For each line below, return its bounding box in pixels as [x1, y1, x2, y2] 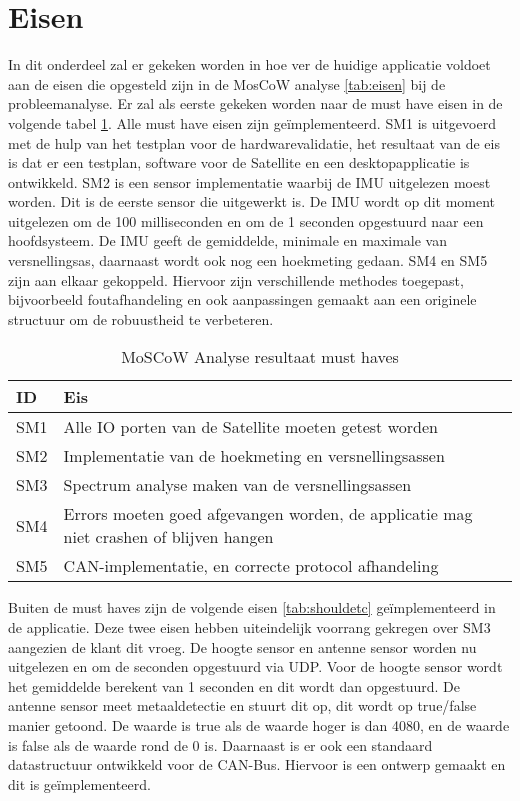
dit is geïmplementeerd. [8, 773, 151, 794]
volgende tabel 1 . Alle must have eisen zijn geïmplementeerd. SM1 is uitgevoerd [8, 112, 496, 133]
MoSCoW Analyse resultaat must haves [121, 345, 399, 369]
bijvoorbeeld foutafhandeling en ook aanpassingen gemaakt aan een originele [8, 289, 477, 310]
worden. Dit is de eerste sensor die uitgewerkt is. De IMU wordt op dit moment [8, 191, 496, 212]
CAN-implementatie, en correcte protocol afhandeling [63, 554, 439, 578]
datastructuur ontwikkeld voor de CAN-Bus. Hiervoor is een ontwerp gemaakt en [8, 754, 506, 775]
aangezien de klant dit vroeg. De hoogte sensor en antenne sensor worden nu [8, 636, 477, 657]
